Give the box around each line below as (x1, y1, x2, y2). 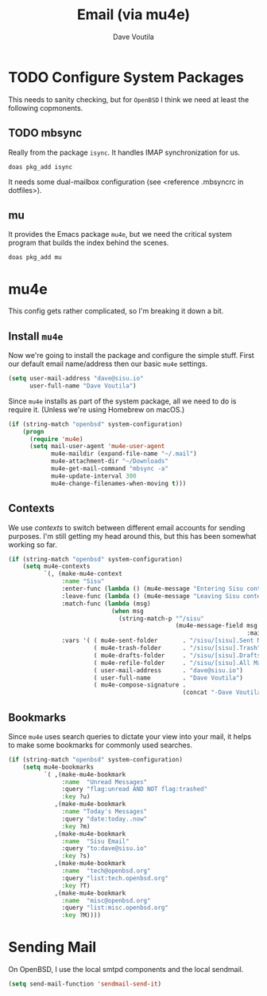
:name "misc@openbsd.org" (61, 896, 151, 904)
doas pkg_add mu (8, 254, 62, 262)
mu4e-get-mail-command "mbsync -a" (50, 465, 169, 473)
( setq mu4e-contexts (22, 562, 91, 571)
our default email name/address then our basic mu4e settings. (8, 359, 208, 368)
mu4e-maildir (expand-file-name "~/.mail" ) (50, 450, 197, 458)
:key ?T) (61, 881, 91, 890)
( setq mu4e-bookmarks (22, 763, 94, 771)
